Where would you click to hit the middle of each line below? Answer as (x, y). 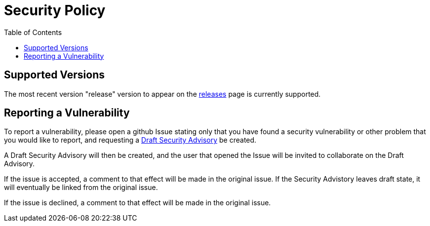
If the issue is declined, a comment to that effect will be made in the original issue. (137, 203)
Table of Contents (33, 32)
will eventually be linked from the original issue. (81, 188)
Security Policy (55, 10)
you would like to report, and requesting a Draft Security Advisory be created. (130, 140)
